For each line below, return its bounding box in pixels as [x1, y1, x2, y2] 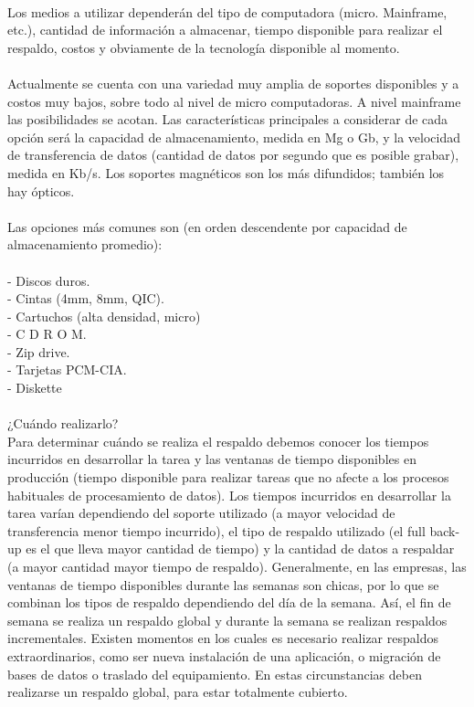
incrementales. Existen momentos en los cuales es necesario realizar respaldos [7, 628, 438, 648]
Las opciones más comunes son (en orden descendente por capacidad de [7, 216, 407, 236]
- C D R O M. [7, 324, 87, 343]
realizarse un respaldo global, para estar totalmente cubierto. [7, 682, 348, 702]
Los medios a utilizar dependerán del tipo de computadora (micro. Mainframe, [7, 2, 448, 21]
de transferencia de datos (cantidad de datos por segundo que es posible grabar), [7, 145, 459, 164]
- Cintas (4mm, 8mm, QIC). [7, 289, 164, 308]
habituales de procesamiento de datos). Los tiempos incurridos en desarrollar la [7, 485, 451, 504]
